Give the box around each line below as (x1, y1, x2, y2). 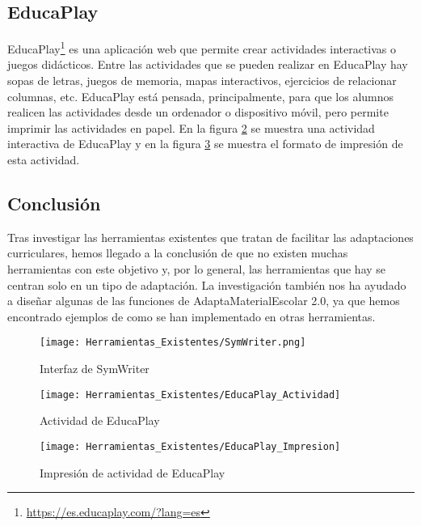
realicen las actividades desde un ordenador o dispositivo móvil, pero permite (7, 104, 389, 121)
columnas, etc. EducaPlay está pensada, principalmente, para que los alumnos (7, 87, 394, 104)
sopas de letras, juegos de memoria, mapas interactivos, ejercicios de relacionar (7, 72, 397, 89)
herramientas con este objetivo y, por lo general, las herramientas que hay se (7, 261, 386, 277)
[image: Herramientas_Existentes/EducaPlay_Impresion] (40, 440, 341, 452)
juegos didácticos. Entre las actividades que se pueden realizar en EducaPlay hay (7, 56, 408, 73)
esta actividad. (7, 151, 80, 168)
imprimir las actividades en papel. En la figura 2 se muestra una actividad (7, 119, 375, 136)
